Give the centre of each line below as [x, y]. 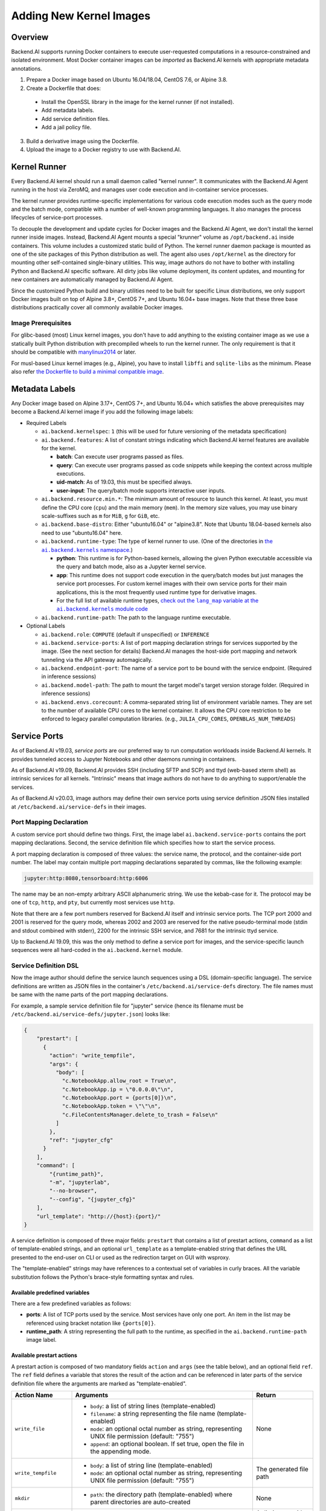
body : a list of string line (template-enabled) [151, 1466]
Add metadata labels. [68, 110]
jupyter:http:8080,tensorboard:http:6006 [86, 878]
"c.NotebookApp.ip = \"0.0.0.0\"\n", [118, 1089]
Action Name [34, 1395]
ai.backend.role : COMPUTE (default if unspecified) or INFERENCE [125, 634]
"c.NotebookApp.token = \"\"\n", [111, 1106]
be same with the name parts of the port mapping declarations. [90, 995]
